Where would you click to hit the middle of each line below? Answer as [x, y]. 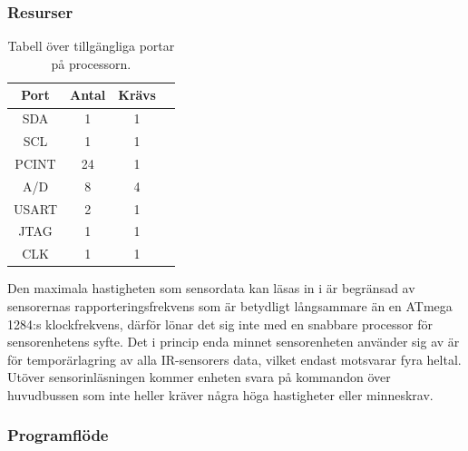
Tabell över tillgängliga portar [91, 46]
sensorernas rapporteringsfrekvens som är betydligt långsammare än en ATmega [230, 306]
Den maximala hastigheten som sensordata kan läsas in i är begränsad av [211, 288]
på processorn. [91, 63]
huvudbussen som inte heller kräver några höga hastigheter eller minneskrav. [220, 394]
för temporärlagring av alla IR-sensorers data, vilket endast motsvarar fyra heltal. [234, 359]
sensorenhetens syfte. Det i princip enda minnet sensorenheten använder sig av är [234, 342]
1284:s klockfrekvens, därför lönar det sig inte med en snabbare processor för [220, 324]
